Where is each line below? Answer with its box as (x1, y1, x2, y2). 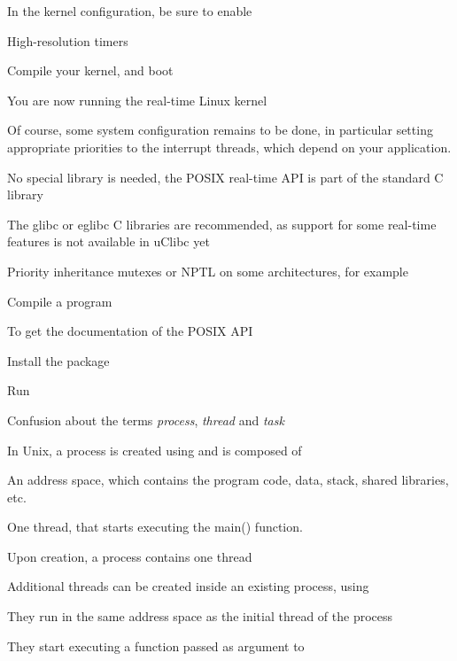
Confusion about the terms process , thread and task (7, 410, 284, 429)
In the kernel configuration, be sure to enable (7, 2, 252, 19)
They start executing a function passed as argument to (7, 636, 305, 655)
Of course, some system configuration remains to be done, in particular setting (7, 121, 433, 139)
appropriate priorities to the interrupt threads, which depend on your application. (7, 137, 452, 156)
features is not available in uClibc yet (7, 232, 210, 251)
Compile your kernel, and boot (7, 61, 174, 80)
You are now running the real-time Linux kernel (7, 90, 267, 109)
